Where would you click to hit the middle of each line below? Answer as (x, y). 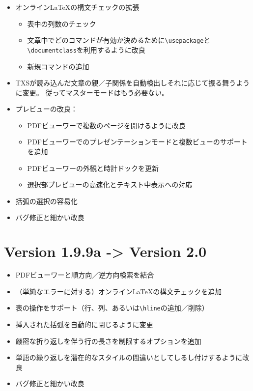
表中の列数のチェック (62, 23)
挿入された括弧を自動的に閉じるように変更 (84, 324)
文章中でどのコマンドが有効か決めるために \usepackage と (119, 40)
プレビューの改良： (46, 109)
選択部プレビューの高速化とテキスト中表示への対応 (110, 184)
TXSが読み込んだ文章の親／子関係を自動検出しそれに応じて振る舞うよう (133, 83)
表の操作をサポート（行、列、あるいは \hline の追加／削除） (112, 308)
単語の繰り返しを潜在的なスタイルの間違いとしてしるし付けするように (129, 357)
